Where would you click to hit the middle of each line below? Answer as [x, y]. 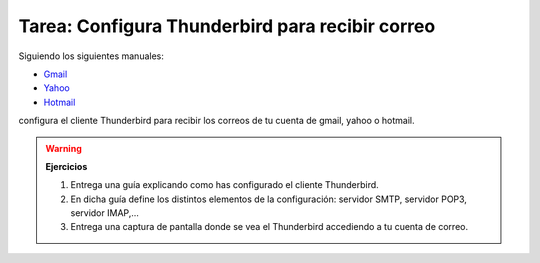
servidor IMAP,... [105, 213]
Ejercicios [66, 166]
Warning [63, 148]
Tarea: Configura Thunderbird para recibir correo [227, 26]
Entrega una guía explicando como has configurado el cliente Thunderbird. [224, 185]
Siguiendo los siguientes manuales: [91, 56]
